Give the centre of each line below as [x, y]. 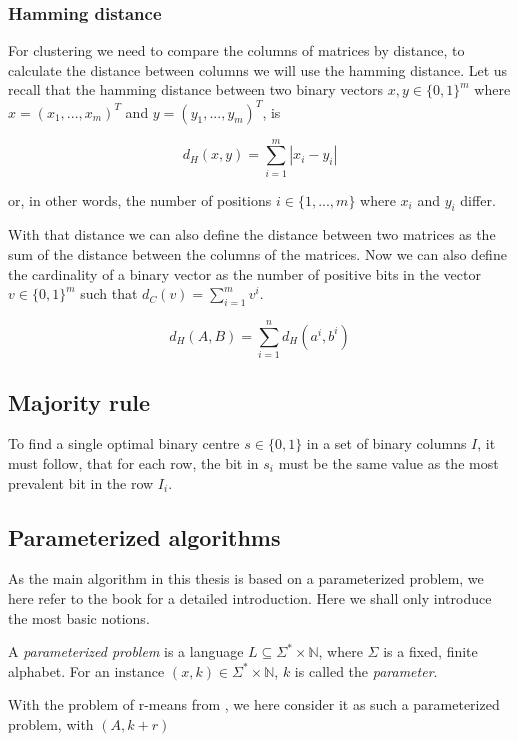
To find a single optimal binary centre [124, 443]
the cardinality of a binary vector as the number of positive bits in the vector [244, 273]
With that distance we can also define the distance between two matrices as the [252, 234]
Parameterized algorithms [144, 536]
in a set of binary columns [386, 443]
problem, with [51, 723]
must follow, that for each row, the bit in [133, 462]
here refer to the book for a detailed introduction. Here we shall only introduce [250, 597]
